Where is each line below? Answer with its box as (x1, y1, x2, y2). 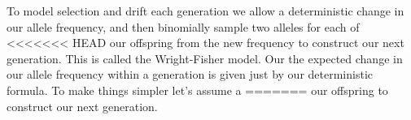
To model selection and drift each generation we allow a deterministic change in (7, 2, 404, 19)
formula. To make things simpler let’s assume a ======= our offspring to (7, 81, 388, 98)
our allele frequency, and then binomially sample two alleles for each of (7, 18, 360, 35)
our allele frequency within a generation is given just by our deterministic (7, 66, 374, 83)
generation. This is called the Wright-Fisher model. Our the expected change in (7, 49, 403, 66)
